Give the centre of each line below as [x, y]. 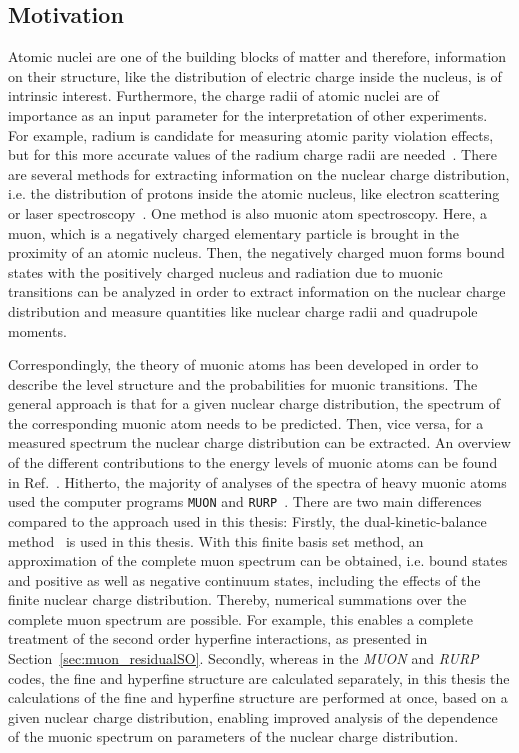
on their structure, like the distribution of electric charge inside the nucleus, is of [255, 75]
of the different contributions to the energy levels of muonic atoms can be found [253, 462]
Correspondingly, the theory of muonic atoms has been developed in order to [243, 364]
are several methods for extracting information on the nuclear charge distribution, [259, 173]
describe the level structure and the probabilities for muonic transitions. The [243, 383]
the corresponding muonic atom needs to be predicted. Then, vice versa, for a [246, 422]
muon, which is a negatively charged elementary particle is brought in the [234, 232]
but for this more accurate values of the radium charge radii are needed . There [252, 154]
